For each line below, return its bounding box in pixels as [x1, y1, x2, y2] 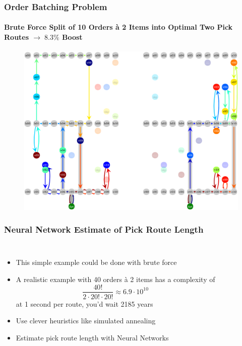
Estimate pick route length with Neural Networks [16, 332, 169, 342]
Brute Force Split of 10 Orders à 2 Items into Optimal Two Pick [4, 22, 233, 32]
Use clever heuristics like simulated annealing [16, 315, 156, 326]
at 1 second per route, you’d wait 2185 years [16, 298, 153, 309]
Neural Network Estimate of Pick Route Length [4, 223, 204, 236]
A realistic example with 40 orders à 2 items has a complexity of [16, 273, 215, 284]
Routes [4, 32, 29, 42]
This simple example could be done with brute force [16, 257, 177, 267]
